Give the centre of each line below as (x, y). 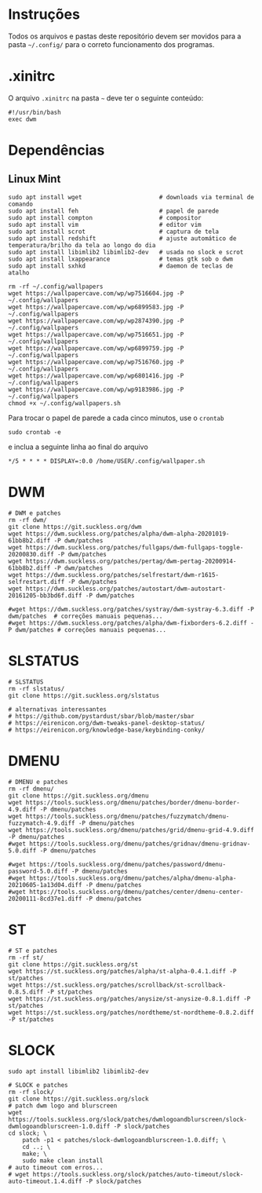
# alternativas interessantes (58, 709)
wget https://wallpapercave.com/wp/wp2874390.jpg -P (96, 321)
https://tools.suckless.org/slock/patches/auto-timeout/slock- (138, 1174)
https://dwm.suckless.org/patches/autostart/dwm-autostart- (126, 589)
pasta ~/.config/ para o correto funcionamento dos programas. (111, 44)
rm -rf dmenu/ (31, 789)
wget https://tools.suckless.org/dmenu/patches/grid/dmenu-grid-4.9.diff (131, 830)
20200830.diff (31, 554)
